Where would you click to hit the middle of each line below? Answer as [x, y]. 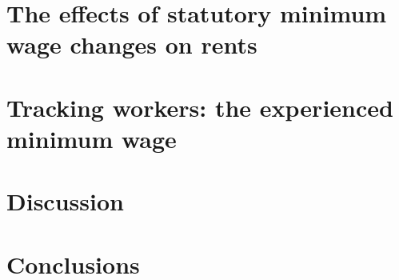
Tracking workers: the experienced [200, 107]
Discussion [65, 201]
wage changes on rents [132, 44]
